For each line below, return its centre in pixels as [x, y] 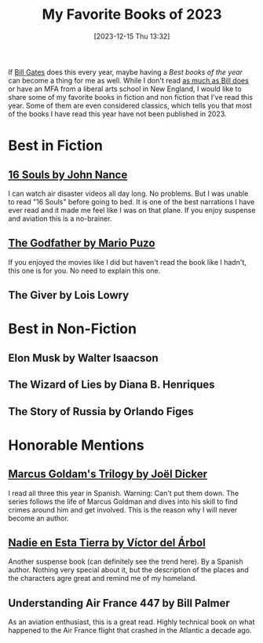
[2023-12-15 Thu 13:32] [132, 36]
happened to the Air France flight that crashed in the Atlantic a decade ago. [130, 630]
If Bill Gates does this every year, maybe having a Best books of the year [126, 72]
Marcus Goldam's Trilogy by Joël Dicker [108, 474]
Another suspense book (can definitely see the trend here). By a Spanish [126, 562]
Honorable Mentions [76, 445]
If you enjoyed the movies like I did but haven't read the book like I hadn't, [128, 262]
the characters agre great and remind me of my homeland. [103, 579]
